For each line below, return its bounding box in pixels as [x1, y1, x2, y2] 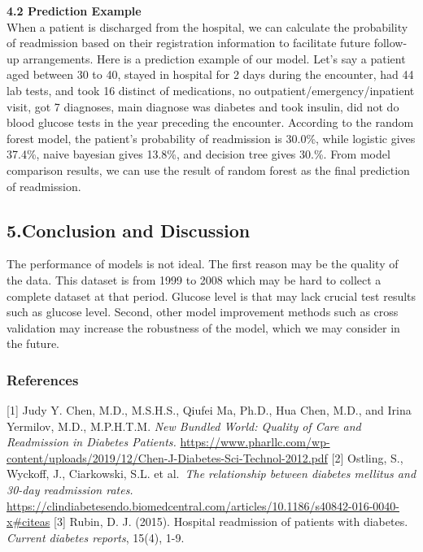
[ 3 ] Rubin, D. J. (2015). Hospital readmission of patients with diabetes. [54, 513, 408, 530]
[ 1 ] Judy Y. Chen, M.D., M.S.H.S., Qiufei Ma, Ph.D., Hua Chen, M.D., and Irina [7, 402, 412, 419]
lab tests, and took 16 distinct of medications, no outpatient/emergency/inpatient [7, 81, 415, 98]
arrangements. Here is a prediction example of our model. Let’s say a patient [23, 50, 406, 67]
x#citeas [7, 513, 50, 530]
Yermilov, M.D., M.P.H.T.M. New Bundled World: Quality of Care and [7, 417, 361, 434]
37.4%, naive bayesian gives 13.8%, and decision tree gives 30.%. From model [7, 146, 390, 163]
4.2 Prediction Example [7, 2, 142, 19]
